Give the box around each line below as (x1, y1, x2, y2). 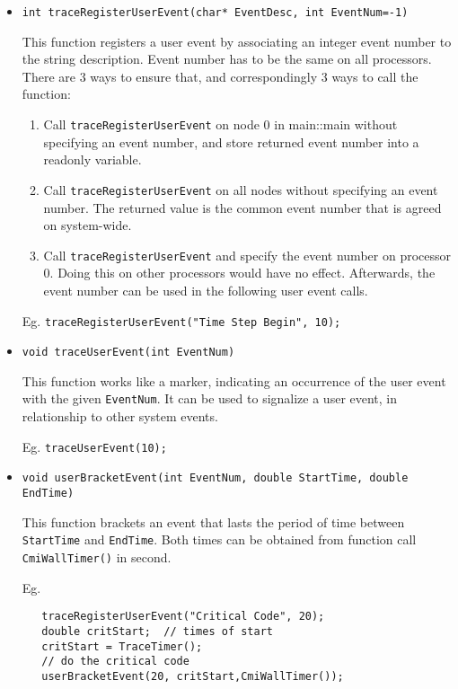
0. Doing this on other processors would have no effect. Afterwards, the (43, 263, 436, 282)
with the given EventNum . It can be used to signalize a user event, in (22, 389, 398, 408)
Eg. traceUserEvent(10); (22, 437, 167, 455)
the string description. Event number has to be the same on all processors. (22, 49, 432, 68)
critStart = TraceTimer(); (41, 640, 203, 653)
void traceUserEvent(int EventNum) (22, 346, 235, 359)
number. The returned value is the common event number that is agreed (43, 198, 442, 216)
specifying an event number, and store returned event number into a (43, 132, 419, 151)
